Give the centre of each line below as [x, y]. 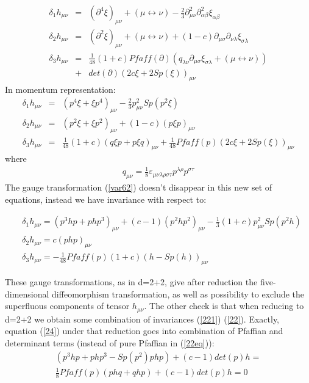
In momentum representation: [60, 89]
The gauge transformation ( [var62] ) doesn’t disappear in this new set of [139, 187]
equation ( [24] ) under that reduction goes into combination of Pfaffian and [144, 331]
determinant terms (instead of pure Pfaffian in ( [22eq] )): [110, 343]
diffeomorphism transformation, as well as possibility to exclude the [178, 294]
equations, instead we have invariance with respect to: [106, 199]
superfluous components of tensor [67, 306]
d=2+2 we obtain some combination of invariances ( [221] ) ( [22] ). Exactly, [142, 319]
